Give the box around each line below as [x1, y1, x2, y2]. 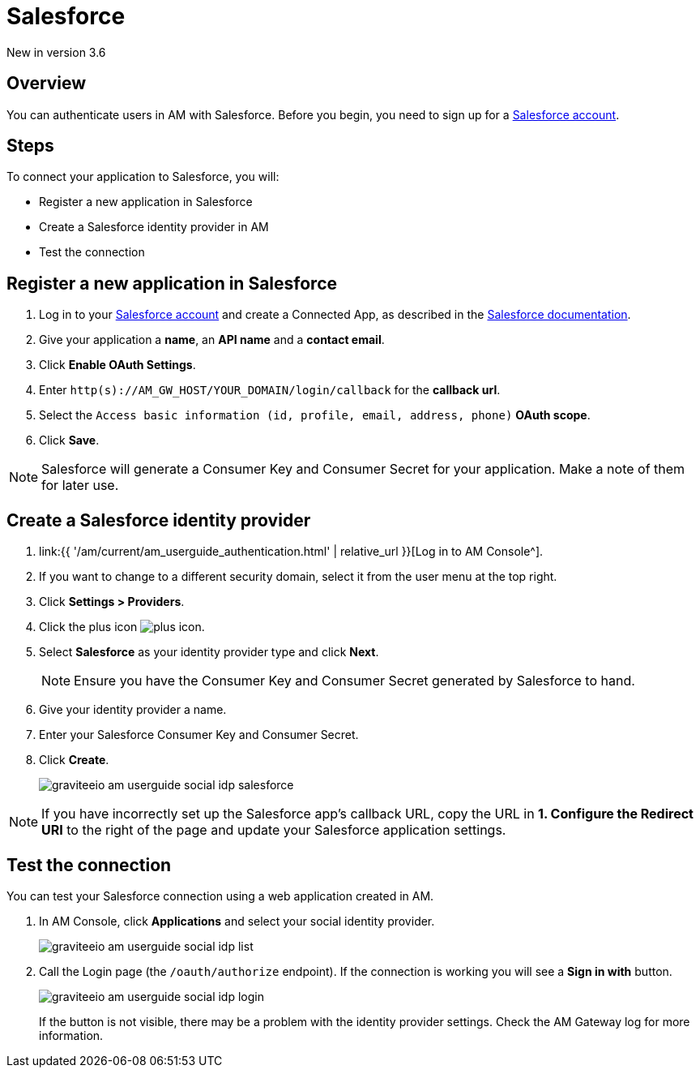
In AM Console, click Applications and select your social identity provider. [39, 913, 435, 928]
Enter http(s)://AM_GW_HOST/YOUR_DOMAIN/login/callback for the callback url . [39, 383, 501, 397]
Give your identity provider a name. [39, 702, 227, 717]
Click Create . [39, 753, 109, 767]
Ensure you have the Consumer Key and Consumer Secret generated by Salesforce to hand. [74, 672, 635, 690]
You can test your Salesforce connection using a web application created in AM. [6, 888, 434, 903]
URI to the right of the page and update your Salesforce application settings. [41, 822, 506, 839]
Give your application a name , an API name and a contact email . [39, 333, 385, 347]
